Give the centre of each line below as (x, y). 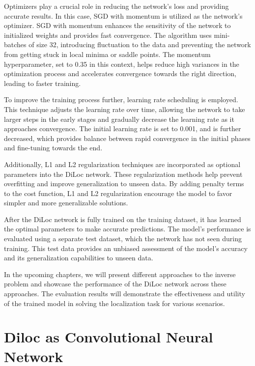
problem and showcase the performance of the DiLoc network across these (115, 284)
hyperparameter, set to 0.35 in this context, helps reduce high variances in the (122, 64)
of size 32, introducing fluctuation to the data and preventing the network (140, 44)
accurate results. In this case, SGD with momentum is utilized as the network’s (123, 15)
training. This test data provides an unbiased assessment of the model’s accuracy (126, 248)
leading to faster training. (42, 83)
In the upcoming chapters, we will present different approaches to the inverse (120, 274)
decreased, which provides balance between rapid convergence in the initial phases (127, 138)
